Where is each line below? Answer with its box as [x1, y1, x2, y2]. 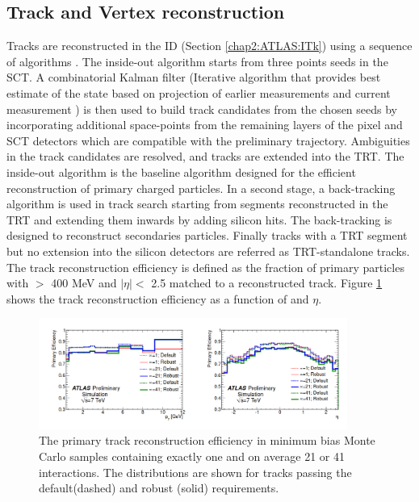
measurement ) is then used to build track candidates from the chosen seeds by [6, 100, 397, 117]
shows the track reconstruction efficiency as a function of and [6, 290, 309, 307]
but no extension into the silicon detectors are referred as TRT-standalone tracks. [6, 242, 410, 259]
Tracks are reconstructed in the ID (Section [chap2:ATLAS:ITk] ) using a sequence [6, 37, 413, 54]
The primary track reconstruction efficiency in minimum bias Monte [39, 432, 375, 449]
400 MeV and [51, 274, 117, 291]
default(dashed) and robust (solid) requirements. [39, 479, 279, 496]
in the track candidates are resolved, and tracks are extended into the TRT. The [6, 148, 404, 165]
